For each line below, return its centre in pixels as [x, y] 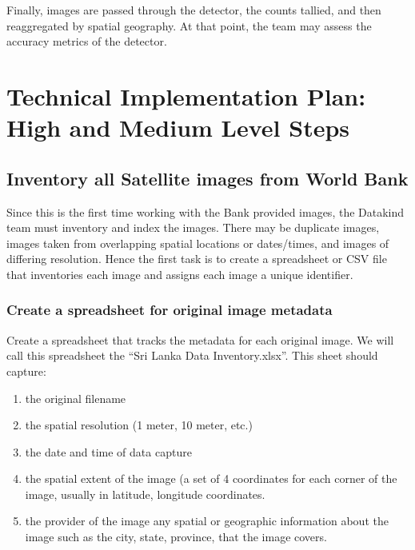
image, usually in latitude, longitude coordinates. [145, 494]
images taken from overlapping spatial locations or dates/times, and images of [198, 243]
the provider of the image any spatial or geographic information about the [207, 521]
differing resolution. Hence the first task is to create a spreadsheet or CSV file [197, 259]
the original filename [76, 398]
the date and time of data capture [108, 451]
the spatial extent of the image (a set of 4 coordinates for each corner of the [211, 478]
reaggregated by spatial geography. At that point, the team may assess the [189, 25]
